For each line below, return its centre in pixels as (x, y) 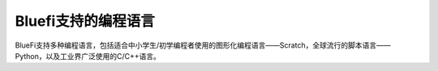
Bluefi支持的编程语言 (85, 21)
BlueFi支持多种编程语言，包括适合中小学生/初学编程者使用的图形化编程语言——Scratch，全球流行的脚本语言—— (203, 45)
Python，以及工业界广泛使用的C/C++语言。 (88, 56)
